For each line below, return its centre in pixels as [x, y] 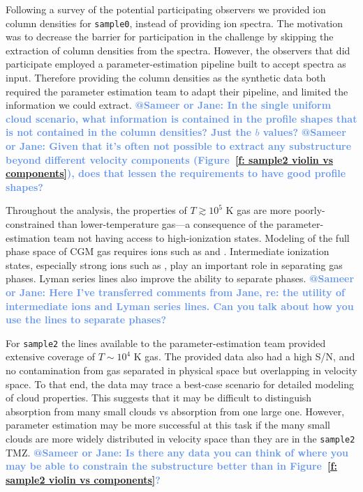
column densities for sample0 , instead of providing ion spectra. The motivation [175, 23]
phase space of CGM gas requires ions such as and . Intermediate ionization [168, 251]
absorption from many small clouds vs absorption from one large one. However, [175, 411]
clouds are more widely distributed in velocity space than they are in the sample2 [180, 438]
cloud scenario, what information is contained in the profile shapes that [181, 118]
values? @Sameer [304, 132]
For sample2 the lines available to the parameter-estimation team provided [166, 343]
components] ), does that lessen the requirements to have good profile [176, 173]
